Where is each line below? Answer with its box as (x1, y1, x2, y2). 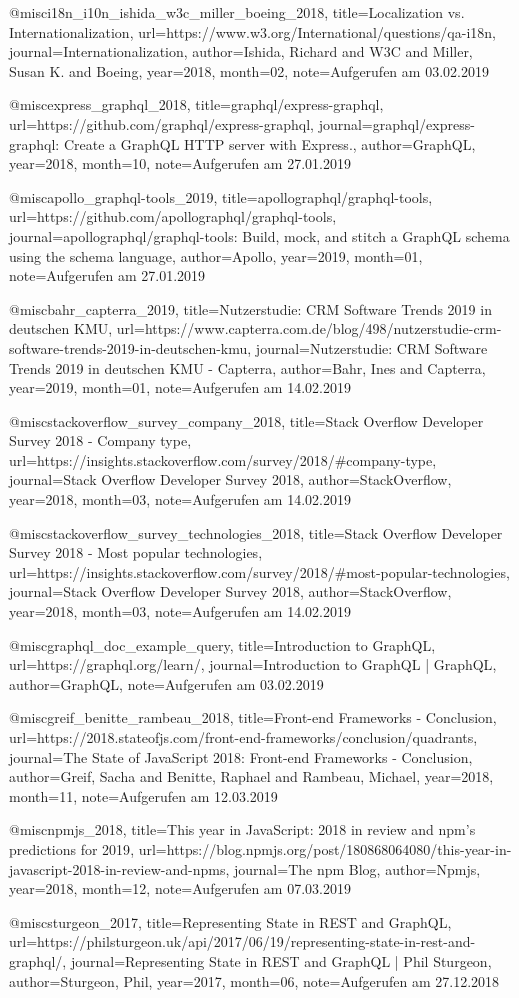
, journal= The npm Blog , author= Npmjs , (225, 858, 481, 879)
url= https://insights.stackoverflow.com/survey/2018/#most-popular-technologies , (9, 561, 510, 582)
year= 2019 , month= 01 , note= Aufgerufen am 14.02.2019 (9, 377, 351, 398)
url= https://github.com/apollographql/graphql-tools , (9, 206, 337, 227)
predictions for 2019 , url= (9, 838, 167, 859)
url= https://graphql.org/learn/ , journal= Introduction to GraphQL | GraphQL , (9, 654, 497, 675)
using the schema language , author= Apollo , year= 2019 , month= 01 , (9, 245, 423, 266)
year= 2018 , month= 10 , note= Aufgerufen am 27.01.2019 (9, 153, 351, 174)
